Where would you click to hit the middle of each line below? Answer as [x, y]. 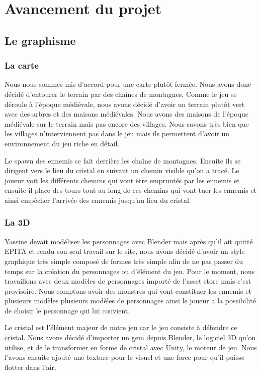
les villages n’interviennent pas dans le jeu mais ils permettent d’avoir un [117, 133]
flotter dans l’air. [30, 367]
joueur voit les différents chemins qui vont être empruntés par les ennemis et [122, 180]
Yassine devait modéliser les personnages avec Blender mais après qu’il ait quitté [129, 241]
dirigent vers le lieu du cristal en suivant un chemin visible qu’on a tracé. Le [122, 170]
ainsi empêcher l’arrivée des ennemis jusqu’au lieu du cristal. [98, 200]
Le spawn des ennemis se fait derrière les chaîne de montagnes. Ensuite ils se [123, 160]
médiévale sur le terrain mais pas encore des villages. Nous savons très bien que [127, 123]
